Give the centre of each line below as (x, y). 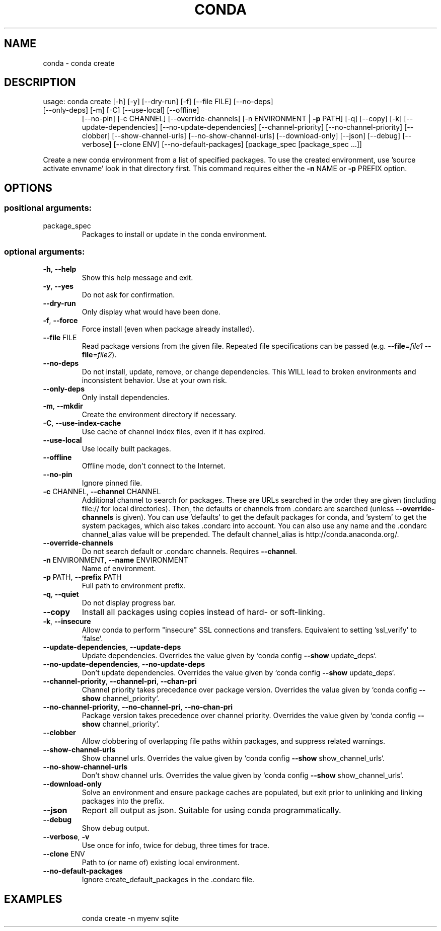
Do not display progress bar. (129, 603)
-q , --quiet (61, 594)
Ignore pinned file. (112, 483)
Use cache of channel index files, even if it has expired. (173, 432)
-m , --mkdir (63, 406)
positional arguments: (48, 208)
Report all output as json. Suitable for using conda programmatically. (211, 810)
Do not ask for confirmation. (128, 295)
